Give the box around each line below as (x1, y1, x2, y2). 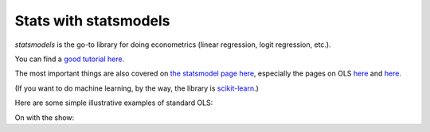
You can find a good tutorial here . (14, 54, 125, 64)
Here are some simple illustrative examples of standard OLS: (14, 98, 213, 107)
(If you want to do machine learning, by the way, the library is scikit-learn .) (14, 83, 259, 93)
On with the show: (14, 112, 75, 122)
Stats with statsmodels (14, 12, 170, 29)
